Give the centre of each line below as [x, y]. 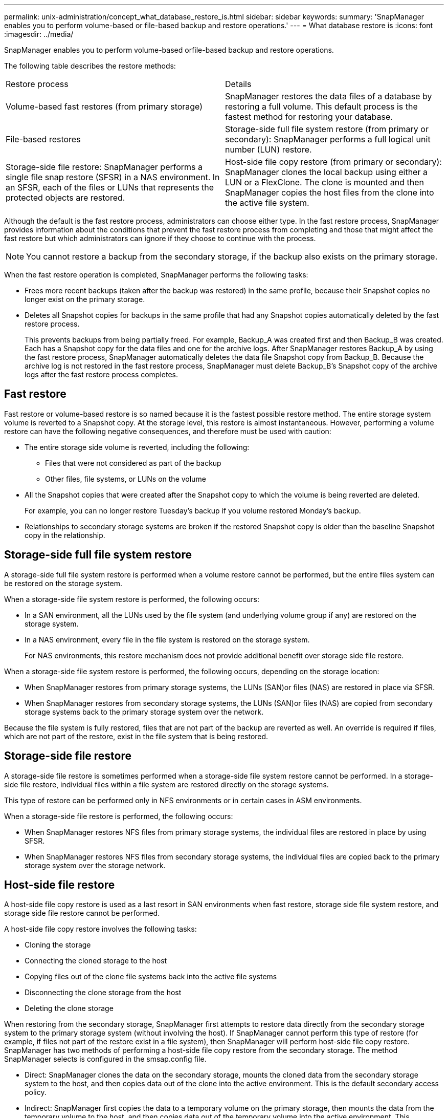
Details [238, 84]
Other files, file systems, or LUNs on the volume [126, 479]
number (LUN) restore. [268, 149]
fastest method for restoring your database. [309, 117]
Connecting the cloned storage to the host [96, 961]
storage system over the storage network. [95, 865]
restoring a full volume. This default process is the [321, 106]
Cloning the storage [58, 945]
